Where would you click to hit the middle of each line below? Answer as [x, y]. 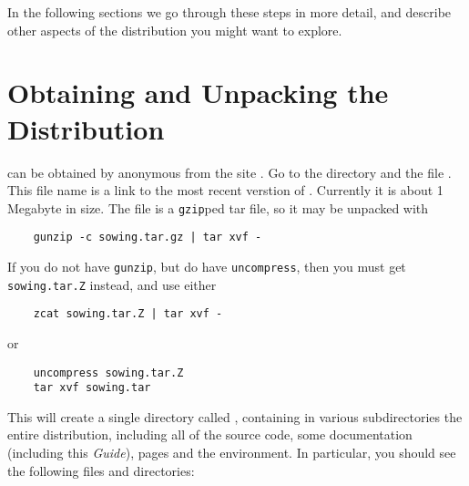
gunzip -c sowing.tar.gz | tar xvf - [148, 238]
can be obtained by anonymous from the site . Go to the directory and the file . [229, 172]
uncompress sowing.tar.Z [108, 372]
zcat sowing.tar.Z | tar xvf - [128, 314]
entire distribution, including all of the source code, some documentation [210, 434]
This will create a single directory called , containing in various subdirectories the [235, 416]
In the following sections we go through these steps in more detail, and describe [229, 12]
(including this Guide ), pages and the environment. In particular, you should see [232, 453]
